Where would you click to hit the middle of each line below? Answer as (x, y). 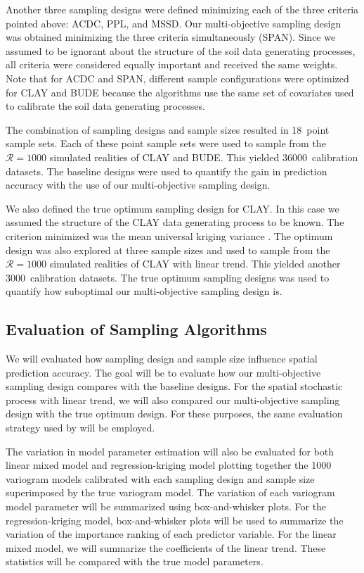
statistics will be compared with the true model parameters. (135, 561)
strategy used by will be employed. (80, 428)
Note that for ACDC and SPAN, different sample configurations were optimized (177, 78)
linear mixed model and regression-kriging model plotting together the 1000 (169, 465)
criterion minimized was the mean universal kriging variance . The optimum (169, 235)
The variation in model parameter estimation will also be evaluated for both (170, 451)
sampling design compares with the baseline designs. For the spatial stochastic (174, 386)
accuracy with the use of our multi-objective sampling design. (138, 185)
